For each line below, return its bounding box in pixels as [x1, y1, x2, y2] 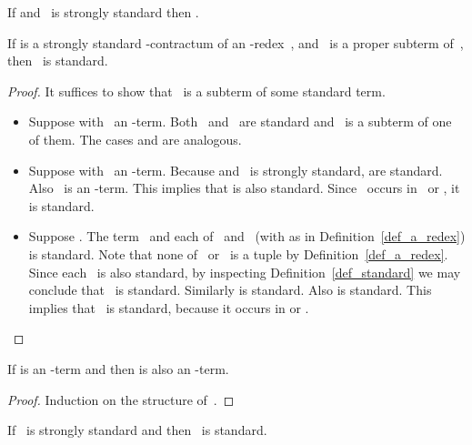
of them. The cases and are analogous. [28, 129, 242, 148]
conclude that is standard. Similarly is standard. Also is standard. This [28, 280, 432, 299]
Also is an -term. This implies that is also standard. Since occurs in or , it [28, 178, 460, 197]
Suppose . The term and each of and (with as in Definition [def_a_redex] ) [28, 227, 466, 246]
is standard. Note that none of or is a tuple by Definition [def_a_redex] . [28, 244, 448, 263]
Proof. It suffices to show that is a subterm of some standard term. [7, 81, 386, 100]
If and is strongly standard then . [7, 3, 199, 21]
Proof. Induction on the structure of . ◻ [7, 389, 235, 409]
